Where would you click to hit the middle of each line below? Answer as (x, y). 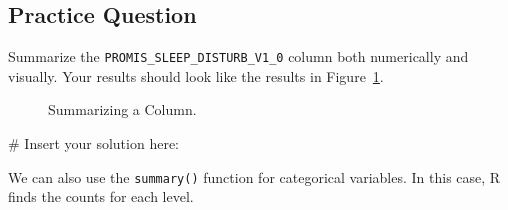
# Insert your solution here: (93, 143)
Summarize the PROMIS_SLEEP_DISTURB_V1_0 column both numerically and (238, 56)
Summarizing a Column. (122, 109)
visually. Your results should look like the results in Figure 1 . (196, 75)
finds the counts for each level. (101, 196)
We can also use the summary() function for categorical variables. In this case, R (254, 176)
